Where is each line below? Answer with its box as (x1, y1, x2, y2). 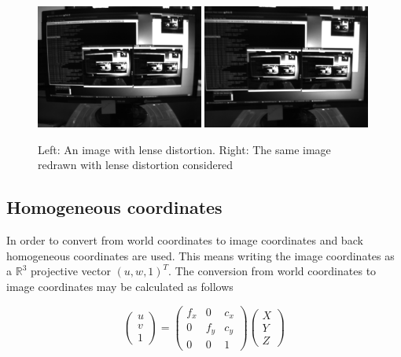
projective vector (30, 263, 111, 279)
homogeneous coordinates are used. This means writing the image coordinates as (6, 247, 395, 263)
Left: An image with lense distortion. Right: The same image (38, 141, 331, 157)
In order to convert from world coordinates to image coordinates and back (6, 232, 363, 248)
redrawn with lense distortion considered (38, 156, 234, 173)
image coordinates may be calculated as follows (6, 278, 234, 294)
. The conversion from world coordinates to (168, 263, 377, 279)
